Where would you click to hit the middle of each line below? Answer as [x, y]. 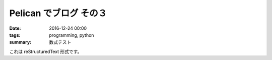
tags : [15, 35]
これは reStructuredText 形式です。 [46, 51]
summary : [20, 42]
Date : [15, 28]
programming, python [72, 35]
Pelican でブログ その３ [58, 13]
